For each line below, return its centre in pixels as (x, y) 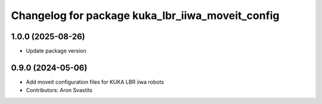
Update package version (56, 51)
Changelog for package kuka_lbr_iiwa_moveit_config (145, 15)
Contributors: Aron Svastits (59, 90)
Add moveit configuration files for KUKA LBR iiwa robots (95, 82)
